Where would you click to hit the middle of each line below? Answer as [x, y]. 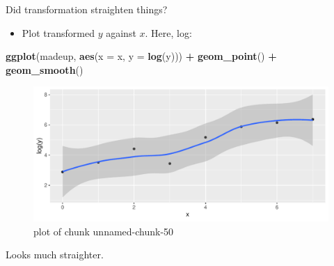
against [121, 32]
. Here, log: [168, 32]
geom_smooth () [45, 69]
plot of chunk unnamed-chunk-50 [104, 231]
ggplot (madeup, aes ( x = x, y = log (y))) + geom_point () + [141, 56]
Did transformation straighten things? [87, 9]
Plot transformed [58, 32]
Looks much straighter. [55, 255]
